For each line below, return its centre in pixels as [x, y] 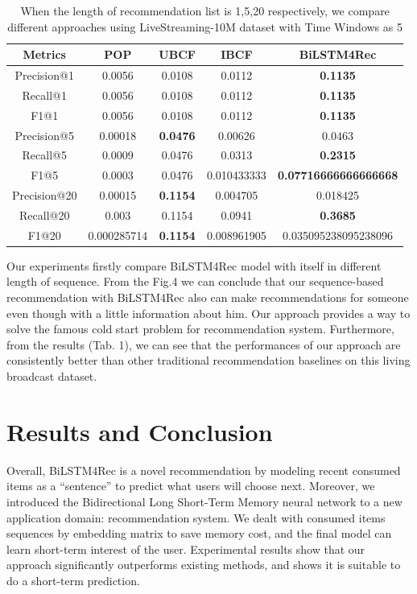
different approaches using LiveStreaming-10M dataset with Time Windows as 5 [205, 26]
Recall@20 [45, 214]
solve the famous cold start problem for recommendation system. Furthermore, [200, 329]
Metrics [44, 54]
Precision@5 [44, 135]
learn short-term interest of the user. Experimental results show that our [186, 549]
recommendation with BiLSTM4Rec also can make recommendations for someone [208, 297]
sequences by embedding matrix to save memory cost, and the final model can [199, 533]
